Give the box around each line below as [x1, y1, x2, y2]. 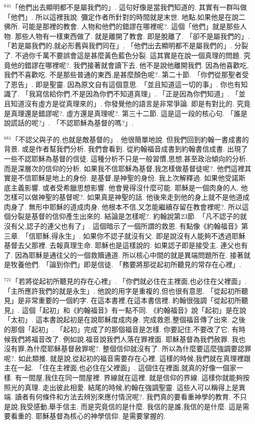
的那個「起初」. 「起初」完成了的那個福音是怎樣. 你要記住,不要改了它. [4, 324, 229, 334]
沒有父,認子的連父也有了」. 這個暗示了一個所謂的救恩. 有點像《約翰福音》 [4, 221, 241, 231]
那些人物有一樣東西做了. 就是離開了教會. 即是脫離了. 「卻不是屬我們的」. [15, 30, 250, 41]
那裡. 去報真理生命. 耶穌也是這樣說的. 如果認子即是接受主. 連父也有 [31, 240, 248, 250]
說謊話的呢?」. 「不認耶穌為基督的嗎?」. [4, 118, 134, 128]
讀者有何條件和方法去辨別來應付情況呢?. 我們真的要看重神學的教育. [15, 392, 231, 402]
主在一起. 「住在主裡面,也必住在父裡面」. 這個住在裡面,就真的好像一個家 [4, 363, 236, 373]
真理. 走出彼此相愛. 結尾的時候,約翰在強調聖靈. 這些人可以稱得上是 [24, 382, 239, 392]
